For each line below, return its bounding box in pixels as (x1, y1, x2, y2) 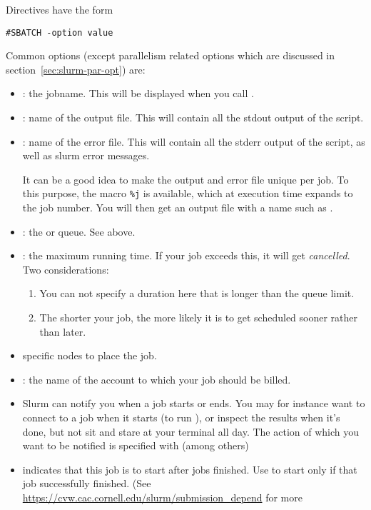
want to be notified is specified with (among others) (22, 438, 249, 453)
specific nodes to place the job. (22, 348, 157, 363)
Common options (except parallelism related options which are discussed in (6, 48, 335, 63)
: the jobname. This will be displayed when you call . (22, 86, 254, 101)
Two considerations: (22, 261, 109, 276)
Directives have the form (6, 2, 113, 16)
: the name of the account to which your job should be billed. (22, 371, 291, 386)
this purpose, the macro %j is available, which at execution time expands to (22, 186, 353, 201)
